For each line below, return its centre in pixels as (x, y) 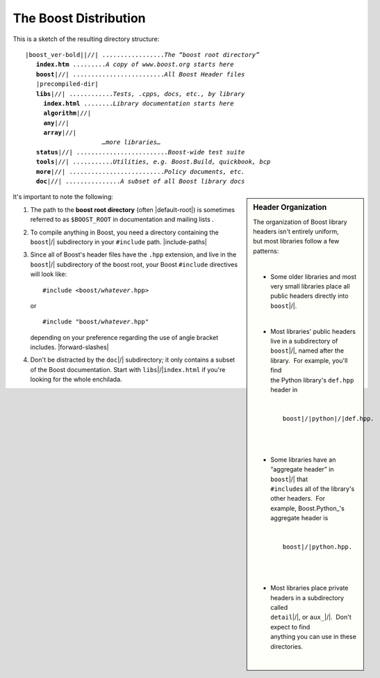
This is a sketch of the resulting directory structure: (86, 39)
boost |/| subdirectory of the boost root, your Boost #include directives (134, 264)
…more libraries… (131, 142)
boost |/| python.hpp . (317, 547)
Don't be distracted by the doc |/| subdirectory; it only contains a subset (133, 360)
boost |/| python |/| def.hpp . (328, 418)
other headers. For (298, 499)
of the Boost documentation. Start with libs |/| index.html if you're (128, 369)
